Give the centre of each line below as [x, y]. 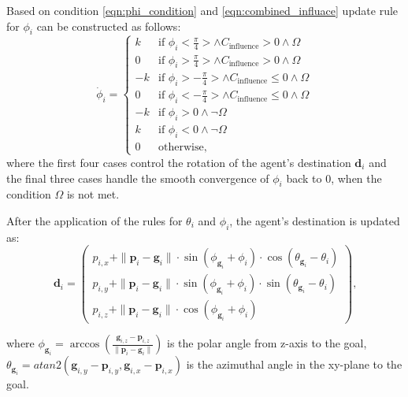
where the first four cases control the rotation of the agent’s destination [179, 162]
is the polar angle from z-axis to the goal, [267, 343]
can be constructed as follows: [109, 26]
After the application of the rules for [95, 220]
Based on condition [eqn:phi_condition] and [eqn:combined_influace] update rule [202, 10]
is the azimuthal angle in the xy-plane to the [294, 364]
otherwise [181, 147]
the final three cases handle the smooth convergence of [138, 178]
